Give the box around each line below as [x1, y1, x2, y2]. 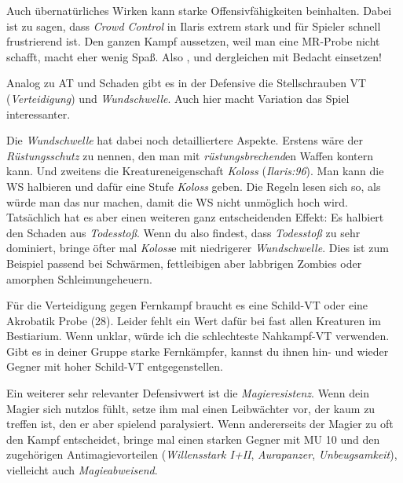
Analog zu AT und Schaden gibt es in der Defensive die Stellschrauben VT [6, 75, 367, 91]
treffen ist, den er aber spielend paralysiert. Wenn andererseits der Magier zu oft [6, 415, 394, 432]
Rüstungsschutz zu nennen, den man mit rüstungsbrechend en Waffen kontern [6, 147, 373, 163]
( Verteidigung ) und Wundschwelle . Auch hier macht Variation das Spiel [6, 90, 350, 106]
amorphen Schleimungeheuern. [6, 270, 152, 287]
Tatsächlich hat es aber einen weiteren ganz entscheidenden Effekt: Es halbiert [6, 209, 384, 225]
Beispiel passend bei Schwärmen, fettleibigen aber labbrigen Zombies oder [6, 254, 362, 271]
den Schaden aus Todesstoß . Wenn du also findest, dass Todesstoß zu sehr [6, 224, 361, 240]
